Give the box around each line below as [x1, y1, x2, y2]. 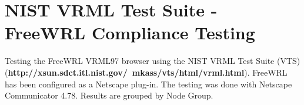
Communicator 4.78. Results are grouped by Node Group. [5, 89, 213, 101]
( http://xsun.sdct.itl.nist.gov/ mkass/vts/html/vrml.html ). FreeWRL [5, 66, 288, 78]
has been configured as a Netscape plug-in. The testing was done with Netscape [5, 77, 292, 90]
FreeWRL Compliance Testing [5, 21, 255, 45]
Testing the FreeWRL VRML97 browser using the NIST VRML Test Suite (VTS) [5, 55, 300, 67]
